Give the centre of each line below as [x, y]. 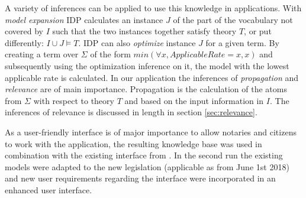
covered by [24, 31]
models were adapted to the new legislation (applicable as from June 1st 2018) [147, 166]
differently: [24, 42]
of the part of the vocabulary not [233, 19]
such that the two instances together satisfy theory [144, 31]
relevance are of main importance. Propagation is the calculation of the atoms [146, 89]
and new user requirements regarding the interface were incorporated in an [140, 178]
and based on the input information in [194, 100]
